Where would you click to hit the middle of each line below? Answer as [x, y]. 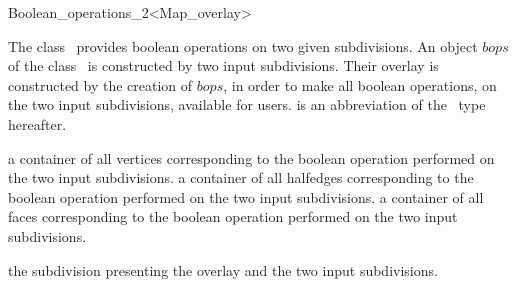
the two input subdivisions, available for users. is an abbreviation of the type [247, 104]
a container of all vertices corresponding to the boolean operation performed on [251, 157]
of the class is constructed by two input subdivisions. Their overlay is [223, 65]
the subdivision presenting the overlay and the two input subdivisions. [223, 269]
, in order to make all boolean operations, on [360, 84]
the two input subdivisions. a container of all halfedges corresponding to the [241, 177]
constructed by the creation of [100, 84]
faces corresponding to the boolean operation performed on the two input [233, 216]
